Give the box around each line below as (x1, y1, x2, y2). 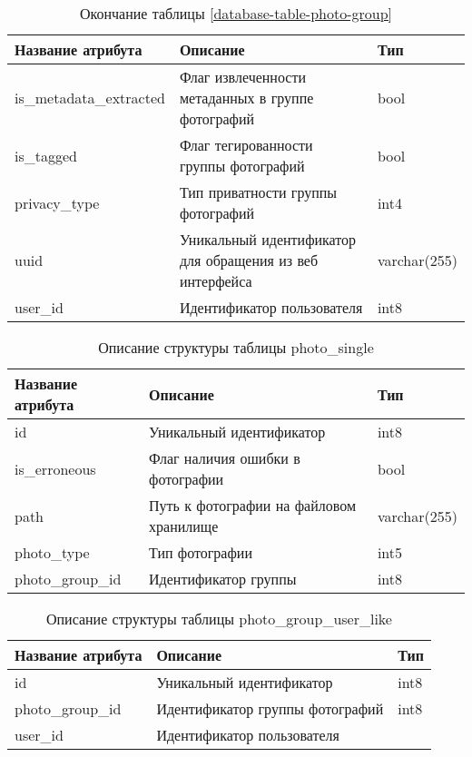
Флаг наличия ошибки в (149, 447, 300, 468)
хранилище (149, 516, 219, 536)
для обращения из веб (179, 250, 319, 270)
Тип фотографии (149, 542, 252, 563)
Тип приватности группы (179, 182, 338, 202)
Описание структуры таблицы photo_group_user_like (45, 608, 392, 629)
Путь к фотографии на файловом (149, 495, 357, 516)
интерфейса (179, 270, 252, 291)
